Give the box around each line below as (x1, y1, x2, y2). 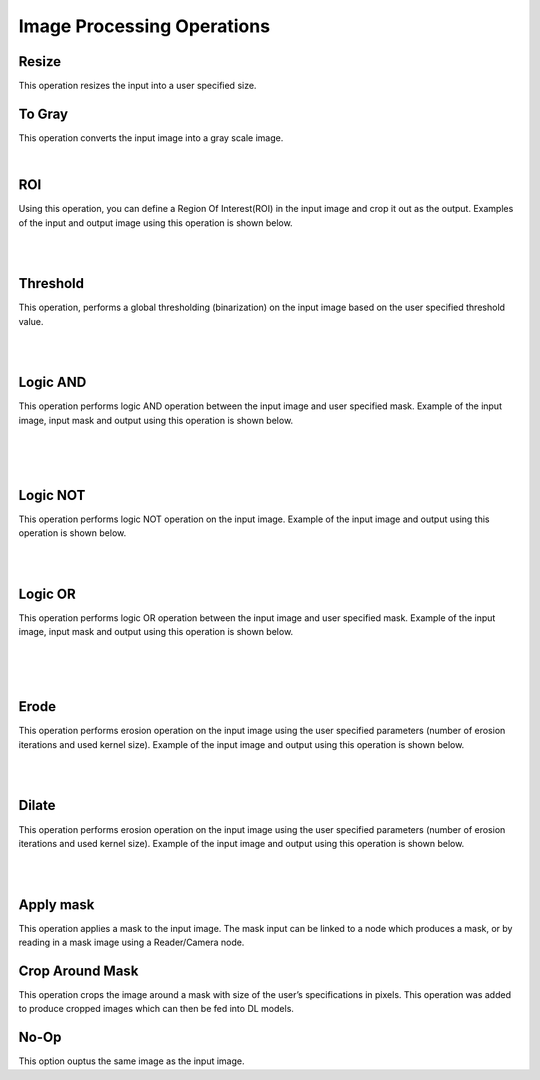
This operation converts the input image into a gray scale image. (18, 131, 284, 144)
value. (18, 315, 44, 327)
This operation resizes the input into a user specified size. (18, 80, 257, 92)
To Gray (18, 105, 69, 122)
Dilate (18, 797, 56, 814)
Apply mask (18, 896, 95, 913)
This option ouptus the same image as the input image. (18, 1055, 245, 1067)
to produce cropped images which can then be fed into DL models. (18, 1003, 295, 1015)
